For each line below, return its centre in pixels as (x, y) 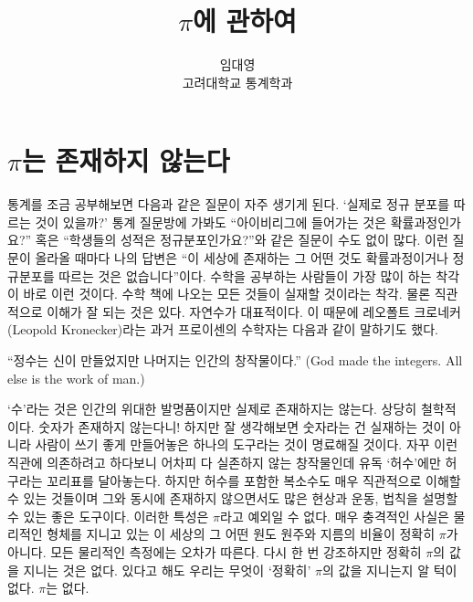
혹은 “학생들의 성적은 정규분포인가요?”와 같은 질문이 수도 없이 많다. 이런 (242, 240)
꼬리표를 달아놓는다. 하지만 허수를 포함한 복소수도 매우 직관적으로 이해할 (254, 480)
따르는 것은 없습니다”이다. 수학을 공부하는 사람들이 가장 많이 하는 (245, 275)
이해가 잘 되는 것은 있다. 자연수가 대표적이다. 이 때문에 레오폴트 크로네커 (254, 311)
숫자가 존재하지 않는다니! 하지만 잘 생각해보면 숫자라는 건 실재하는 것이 (242, 426)
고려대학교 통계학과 (237, 82)
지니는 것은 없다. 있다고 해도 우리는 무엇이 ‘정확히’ (167, 570)
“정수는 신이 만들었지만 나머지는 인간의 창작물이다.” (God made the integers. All (235, 360)
